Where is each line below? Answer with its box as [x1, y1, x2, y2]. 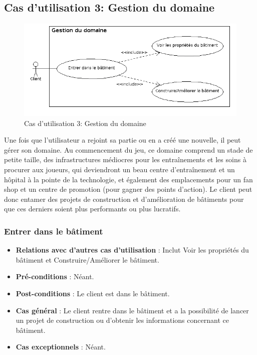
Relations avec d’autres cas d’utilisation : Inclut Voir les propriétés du [16, 245, 249, 255]
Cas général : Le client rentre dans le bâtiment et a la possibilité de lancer [16, 305, 249, 315]
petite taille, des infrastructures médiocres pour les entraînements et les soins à [4, 154, 246, 165]
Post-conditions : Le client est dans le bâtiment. [16, 288, 170, 298]
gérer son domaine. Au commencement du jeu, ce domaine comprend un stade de [4, 144, 253, 155]
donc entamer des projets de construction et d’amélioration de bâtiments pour [4, 193, 244, 204]
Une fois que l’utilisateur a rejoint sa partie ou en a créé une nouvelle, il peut [4, 135, 241, 145]
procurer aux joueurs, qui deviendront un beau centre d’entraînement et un [4, 164, 235, 175]
